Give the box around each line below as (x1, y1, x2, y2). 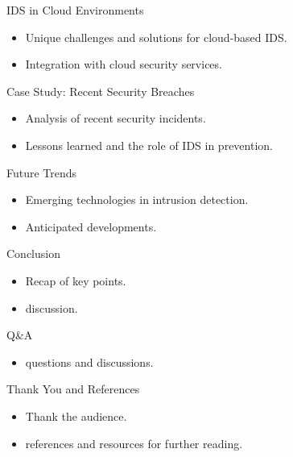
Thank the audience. (25, 407, 127, 424)
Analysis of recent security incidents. (25, 110, 206, 127)
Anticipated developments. (25, 218, 157, 235)
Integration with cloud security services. (25, 56, 222, 73)
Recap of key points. (25, 272, 126, 289)
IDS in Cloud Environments (6, 2, 144, 18)
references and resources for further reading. (25, 434, 243, 451)
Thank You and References (6, 380, 140, 397)
